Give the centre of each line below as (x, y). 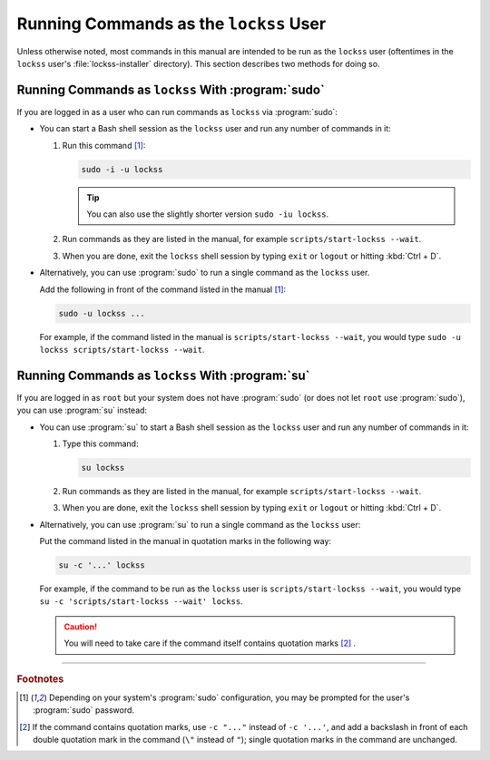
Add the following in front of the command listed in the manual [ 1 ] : (163, 289)
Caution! (81, 627)
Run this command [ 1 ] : (104, 145)
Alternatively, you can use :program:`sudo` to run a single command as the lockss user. (205, 273)
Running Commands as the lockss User (171, 24)
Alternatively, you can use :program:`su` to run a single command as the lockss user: (200, 524)
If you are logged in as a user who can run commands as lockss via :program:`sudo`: (177, 112)
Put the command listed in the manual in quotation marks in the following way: (185, 541)
